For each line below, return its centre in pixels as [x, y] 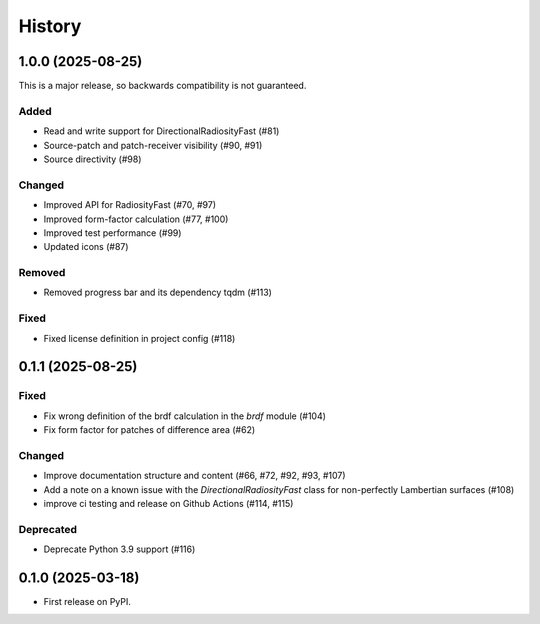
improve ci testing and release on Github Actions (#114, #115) [168, 504]
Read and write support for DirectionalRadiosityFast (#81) [161, 131]
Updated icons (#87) [86, 247]
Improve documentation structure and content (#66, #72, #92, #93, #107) [194, 476]
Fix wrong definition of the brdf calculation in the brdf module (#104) [185, 416]
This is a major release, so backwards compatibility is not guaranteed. [162, 86]
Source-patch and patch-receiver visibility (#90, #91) [153, 145]
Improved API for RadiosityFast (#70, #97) [130, 205]
